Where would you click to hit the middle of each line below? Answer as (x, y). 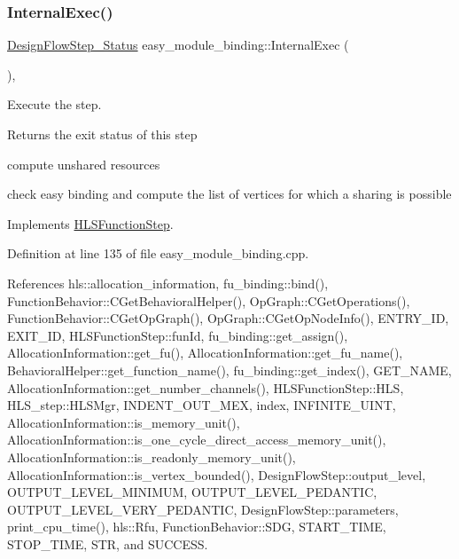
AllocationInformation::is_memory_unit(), (124, 422)
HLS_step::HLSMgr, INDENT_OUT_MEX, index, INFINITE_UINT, (202, 405)
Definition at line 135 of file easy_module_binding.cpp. (158, 253)
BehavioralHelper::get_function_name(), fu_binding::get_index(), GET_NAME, (229, 370)
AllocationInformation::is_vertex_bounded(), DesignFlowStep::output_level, (217, 474)
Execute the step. (54, 104)
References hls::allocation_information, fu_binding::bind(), (168, 283)
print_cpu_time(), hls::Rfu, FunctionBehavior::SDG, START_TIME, (197, 527)
